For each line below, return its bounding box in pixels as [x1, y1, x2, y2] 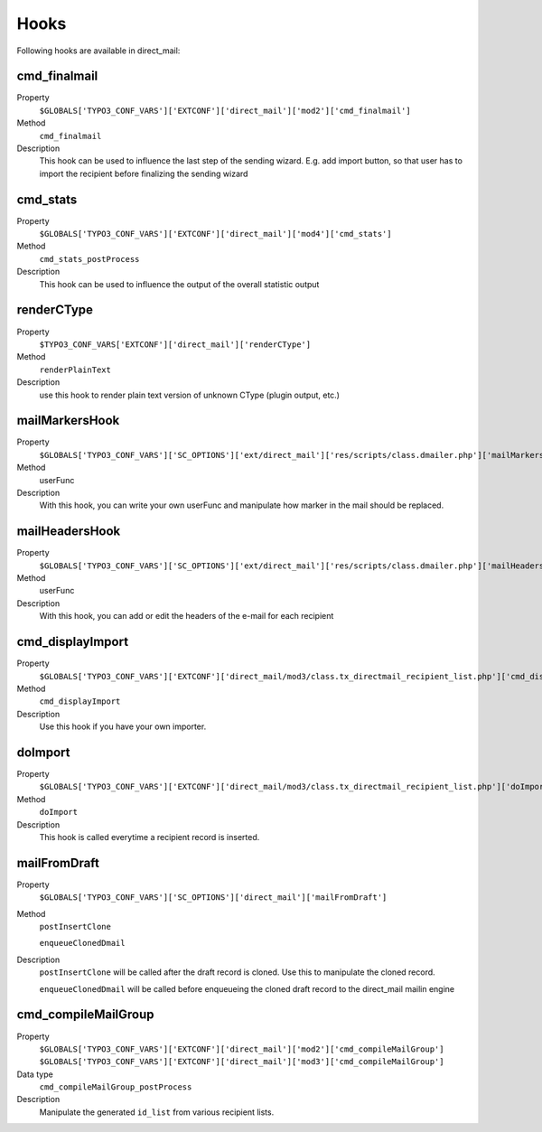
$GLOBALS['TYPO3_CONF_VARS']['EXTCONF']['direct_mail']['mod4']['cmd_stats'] [39, 229, 392, 239]
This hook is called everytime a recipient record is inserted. [39, 831, 260, 842]
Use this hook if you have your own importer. [39, 721, 207, 732]
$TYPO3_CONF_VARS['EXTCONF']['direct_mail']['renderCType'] [39, 339, 312, 350]
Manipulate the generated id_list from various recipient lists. [39, 1107, 275, 1118]
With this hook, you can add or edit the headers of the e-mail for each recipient [39, 611, 334, 622]
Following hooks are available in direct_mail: [16, 45, 181, 56]
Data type [16, 1069, 53, 1080]
